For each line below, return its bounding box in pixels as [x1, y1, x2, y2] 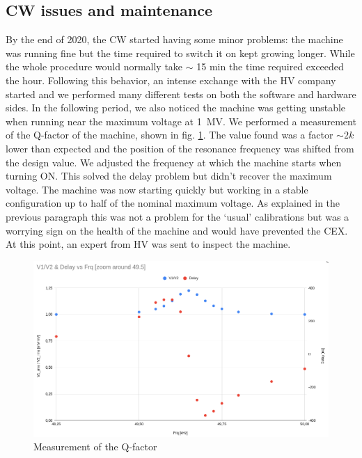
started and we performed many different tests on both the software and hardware [6, 86, 356, 101]
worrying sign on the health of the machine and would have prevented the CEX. [6, 223, 348, 237]
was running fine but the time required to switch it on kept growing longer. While [6, 45, 355, 60]
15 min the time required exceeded [196, 59, 344, 74]
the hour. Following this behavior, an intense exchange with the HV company [6, 72, 336, 87]
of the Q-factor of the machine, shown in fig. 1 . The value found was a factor [6, 127, 333, 142]
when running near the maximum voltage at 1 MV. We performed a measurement [6, 113, 356, 128]
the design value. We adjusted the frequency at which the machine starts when [6, 155, 342, 169]
